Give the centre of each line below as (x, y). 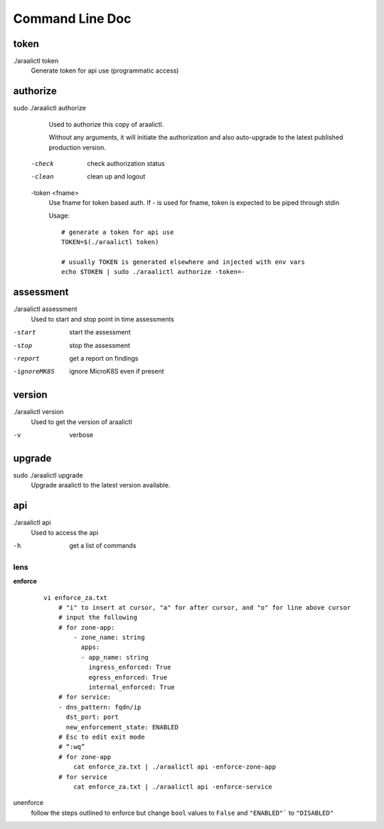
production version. (77, 147)
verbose (81, 435)
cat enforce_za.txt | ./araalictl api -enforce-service (173, 787)
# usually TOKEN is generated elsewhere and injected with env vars (183, 262)
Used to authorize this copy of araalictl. (106, 124)
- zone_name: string (109, 638)
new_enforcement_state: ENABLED (122, 727)
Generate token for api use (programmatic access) (105, 70)
